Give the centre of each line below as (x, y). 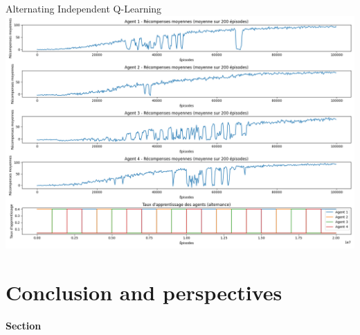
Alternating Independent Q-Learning (84, 8)
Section (24, 325)
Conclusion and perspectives (144, 292)
